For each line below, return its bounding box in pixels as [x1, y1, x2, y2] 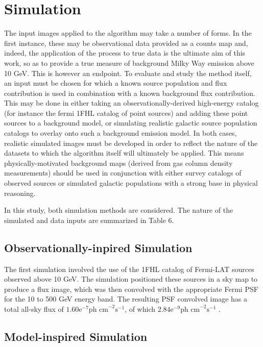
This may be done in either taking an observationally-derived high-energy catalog [4, 97, 259, 108]
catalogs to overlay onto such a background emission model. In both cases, [4, 128, 237, 138]
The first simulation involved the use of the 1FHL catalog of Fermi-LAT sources [4, 263, 254, 274]
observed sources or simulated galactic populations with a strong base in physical [4, 178, 258, 188]
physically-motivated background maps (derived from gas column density [4, 157, 233, 168]
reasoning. [4, 187, 36, 198]
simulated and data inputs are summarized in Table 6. [4, 214, 174, 225]
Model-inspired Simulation [4, 328, 148, 344]
